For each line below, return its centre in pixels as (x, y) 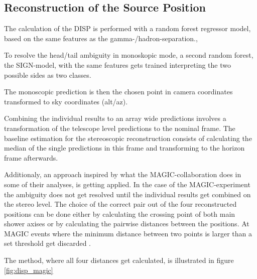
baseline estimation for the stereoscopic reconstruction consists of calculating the (128, 138)
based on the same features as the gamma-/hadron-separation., (101, 38)
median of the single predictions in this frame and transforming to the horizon (124, 148)
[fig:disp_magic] (29, 270)
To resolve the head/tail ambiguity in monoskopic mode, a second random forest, (129, 55)
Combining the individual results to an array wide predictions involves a (115, 118)
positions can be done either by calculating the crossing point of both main (120, 214)
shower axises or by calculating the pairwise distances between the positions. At (127, 224)
